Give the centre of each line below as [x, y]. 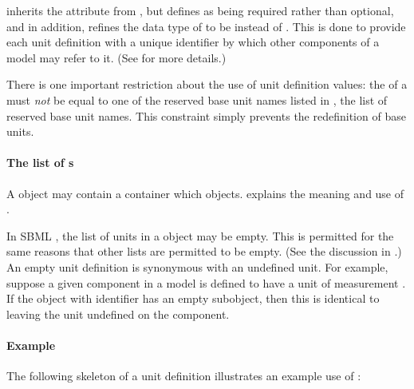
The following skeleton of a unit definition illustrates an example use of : [184, 376]
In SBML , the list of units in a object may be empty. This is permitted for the [200, 235]
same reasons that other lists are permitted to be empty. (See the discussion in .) [204, 251]
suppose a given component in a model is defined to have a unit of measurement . [206, 282]
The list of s [40, 163]
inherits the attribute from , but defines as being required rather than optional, [200, 10]
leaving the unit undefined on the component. [118, 314]
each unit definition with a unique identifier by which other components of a [193, 42]
